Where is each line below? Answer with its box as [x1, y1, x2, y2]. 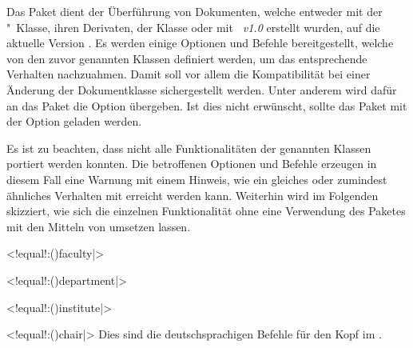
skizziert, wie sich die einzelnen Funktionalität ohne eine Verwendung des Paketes [6, 202, 406, 219]
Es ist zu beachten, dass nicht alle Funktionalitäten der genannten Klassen [6, 139, 371, 156]
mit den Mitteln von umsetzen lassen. [6, 218, 191, 234]
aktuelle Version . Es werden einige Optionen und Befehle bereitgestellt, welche [6, 34, 394, 51]
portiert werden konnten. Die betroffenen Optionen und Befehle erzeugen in [6, 155, 377, 172]
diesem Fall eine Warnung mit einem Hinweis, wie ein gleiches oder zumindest [6, 170, 387, 187]
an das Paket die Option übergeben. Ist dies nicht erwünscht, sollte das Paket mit [6, 97, 407, 114]
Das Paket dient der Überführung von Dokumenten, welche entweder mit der [6, 3, 383, 19]
